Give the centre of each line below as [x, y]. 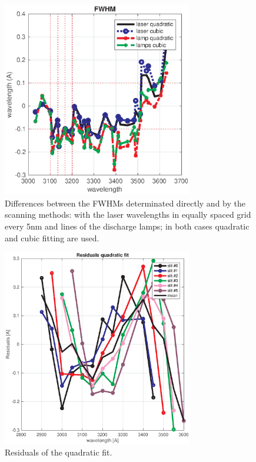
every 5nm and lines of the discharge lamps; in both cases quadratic [127, 226]
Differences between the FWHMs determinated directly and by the [125, 203]
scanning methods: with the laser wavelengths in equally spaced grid [128, 214]
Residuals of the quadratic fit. [59, 452]
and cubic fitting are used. [52, 237]
